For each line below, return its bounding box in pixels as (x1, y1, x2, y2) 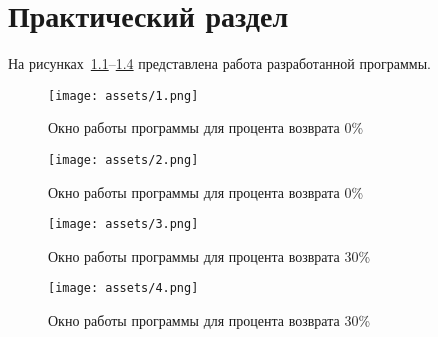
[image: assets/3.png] (48, 217, 199, 232)
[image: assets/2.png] (48, 152, 199, 167)
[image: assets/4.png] (48, 281, 199, 296)
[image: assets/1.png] (48, 88, 199, 103)
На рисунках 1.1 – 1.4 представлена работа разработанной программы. (8, 53, 431, 74)
